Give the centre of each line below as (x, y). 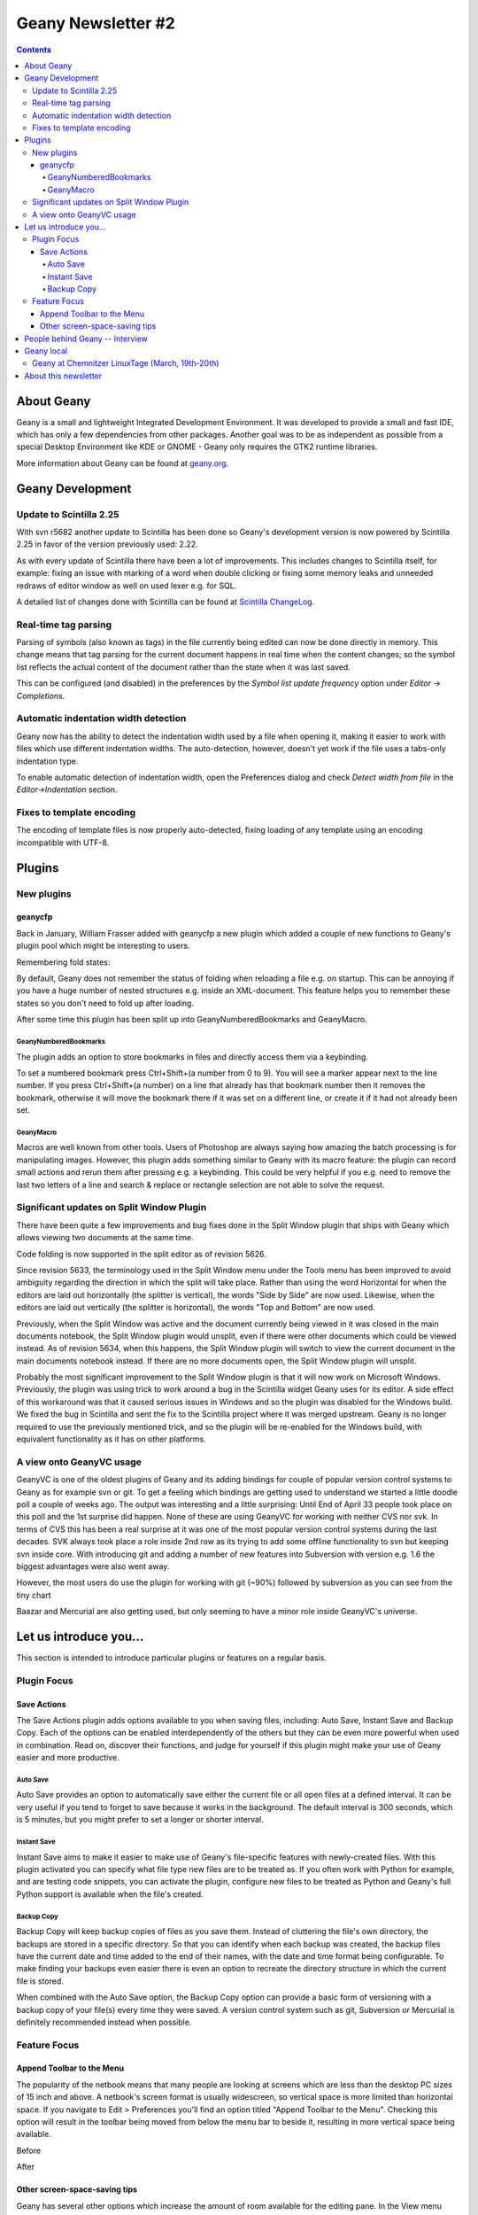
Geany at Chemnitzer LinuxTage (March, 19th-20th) (126, 363)
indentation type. (47, 761)
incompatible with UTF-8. (63, 843)
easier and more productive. (68, 1758)
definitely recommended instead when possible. (104, 2022)
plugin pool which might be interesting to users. (103, 946)
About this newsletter (63, 376)
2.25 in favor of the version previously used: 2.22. (107, 544)
